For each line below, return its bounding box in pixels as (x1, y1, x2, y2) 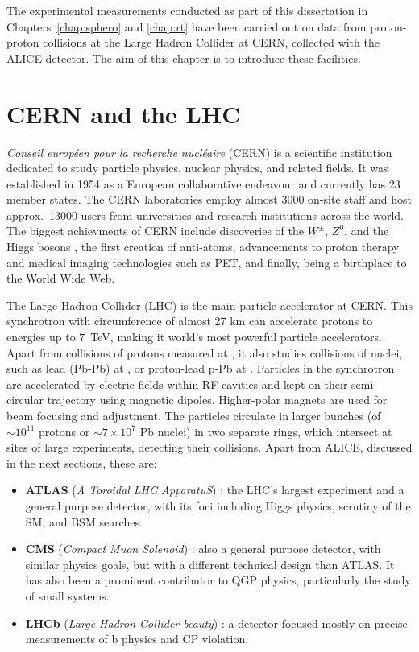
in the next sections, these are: (6, 454, 157, 471)
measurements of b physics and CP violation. (25, 630, 249, 647)
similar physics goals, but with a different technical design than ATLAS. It (25, 555, 395, 572)
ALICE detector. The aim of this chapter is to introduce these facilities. (6, 49, 361, 66)
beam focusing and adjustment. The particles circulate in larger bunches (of (6, 407, 381, 423)
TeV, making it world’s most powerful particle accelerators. (90, 328, 383, 345)
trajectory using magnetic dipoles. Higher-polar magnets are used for (47, 391, 388, 408)
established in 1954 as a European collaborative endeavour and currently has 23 (6, 175, 400, 192)
